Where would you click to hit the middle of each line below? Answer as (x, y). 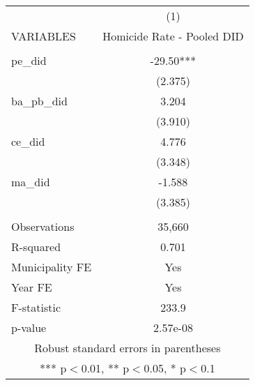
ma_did (31, 182)
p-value (29, 327)
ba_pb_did (39, 101)
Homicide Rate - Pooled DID (173, 36)
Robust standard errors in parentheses (127, 348)
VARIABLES (44, 36)
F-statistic (36, 307)
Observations (43, 226)
